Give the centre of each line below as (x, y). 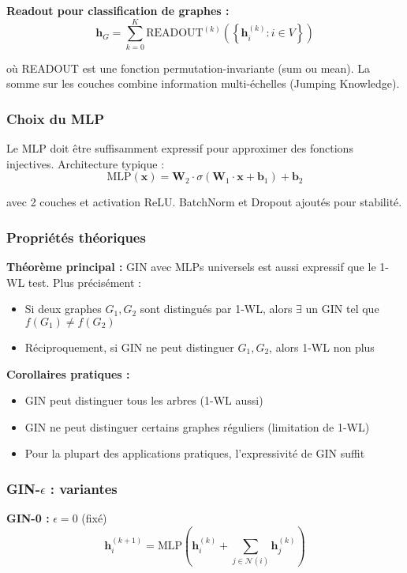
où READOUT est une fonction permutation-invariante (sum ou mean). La (189, 68)
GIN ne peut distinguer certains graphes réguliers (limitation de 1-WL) (197, 426)
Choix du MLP (56, 118)
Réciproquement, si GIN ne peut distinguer (129, 347)
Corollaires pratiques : (68, 373)
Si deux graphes (63, 309)
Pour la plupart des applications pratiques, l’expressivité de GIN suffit (195, 453)
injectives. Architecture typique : (86, 163)
